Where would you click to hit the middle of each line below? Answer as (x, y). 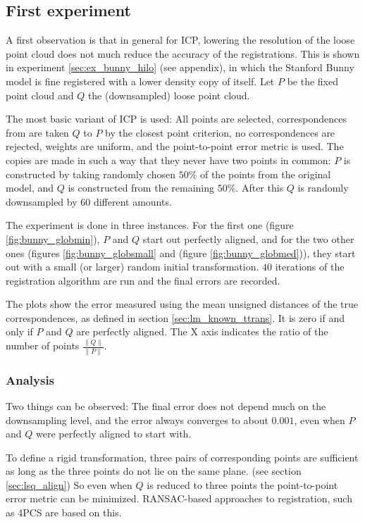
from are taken (37, 132)
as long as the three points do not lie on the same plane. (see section (154, 471)
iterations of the (310, 267)
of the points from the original (265, 174)
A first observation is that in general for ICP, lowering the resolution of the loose (180, 40)
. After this (260, 188)
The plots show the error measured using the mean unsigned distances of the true (182, 304)
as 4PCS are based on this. (64, 512)
